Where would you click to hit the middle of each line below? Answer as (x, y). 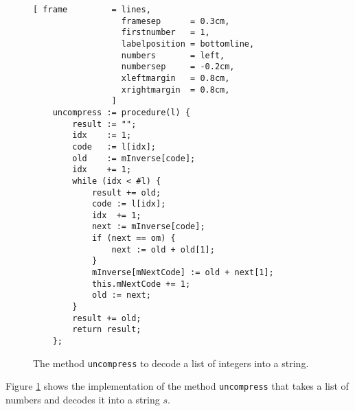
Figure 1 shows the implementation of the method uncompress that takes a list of (177, 386)
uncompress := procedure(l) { (122, 112)
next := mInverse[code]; (148, 227)
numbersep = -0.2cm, (178, 67)
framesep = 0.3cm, (175, 21)
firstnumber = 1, (165, 33)
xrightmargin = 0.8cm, (175, 90)
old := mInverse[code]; (134, 158)
